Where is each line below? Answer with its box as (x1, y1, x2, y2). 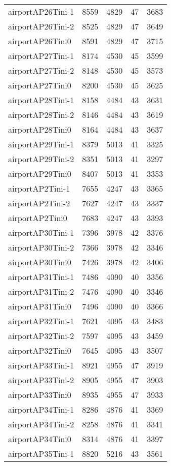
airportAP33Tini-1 (8, 359, 74, 371)
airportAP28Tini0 (8, 123, 71, 135)
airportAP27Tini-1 (8, 50, 74, 61)
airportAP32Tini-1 (8, 315, 74, 327)
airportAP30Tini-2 (8, 241, 74, 253)
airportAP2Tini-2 (8, 197, 70, 209)
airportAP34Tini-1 (8, 403, 74, 415)
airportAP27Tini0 (8, 79, 71, 91)
